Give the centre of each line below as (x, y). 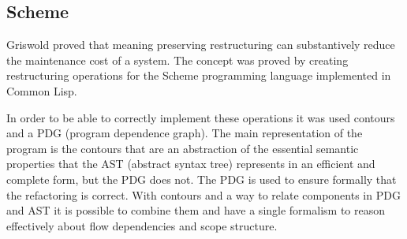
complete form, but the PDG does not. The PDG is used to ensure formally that (202, 179)
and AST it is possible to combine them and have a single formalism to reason (196, 210)
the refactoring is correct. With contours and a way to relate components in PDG (203, 194)
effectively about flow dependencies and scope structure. (142, 225)
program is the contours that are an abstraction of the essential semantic (183, 148)
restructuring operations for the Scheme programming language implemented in (199, 75)
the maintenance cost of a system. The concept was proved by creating (177, 60)
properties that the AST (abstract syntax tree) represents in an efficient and (191, 164)
